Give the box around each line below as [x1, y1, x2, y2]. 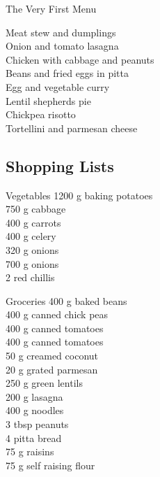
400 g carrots [6, 215, 61, 229]
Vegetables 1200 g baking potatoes [6, 187, 153, 202]
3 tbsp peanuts [6, 417, 69, 432]
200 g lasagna [6, 389, 63, 404]
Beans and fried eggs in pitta [6, 66, 129, 80]
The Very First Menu [6, 1, 97, 15]
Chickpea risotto [6, 107, 76, 122]
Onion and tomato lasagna [6, 38, 119, 53]
